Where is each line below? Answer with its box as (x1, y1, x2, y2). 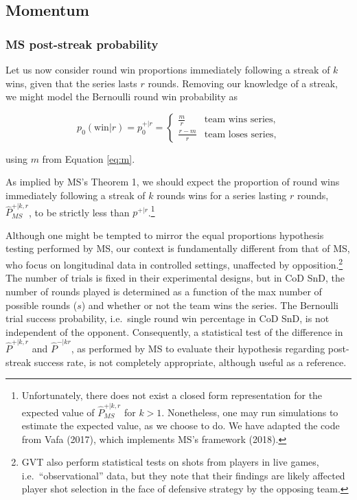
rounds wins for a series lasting (157, 187, 287, 202)
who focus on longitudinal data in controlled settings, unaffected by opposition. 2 (5, 255, 343, 271)
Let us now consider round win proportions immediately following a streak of (5, 62, 330, 76)
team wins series (204, 115, 273, 125)
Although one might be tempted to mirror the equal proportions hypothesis (5, 227, 324, 242)
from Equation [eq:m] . (42, 151, 135, 166)
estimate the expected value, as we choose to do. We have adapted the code (21, 418, 340, 433)
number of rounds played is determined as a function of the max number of (5, 284, 322, 298)
